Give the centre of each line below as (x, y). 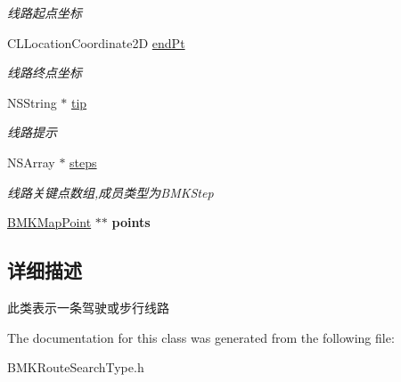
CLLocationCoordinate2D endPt (96, 42)
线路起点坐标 (45, 12)
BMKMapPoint (49, 222)
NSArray (31, 162)
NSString (32, 102)
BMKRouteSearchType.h (76, 367)
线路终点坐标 (45, 73)
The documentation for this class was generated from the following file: (201, 337)
